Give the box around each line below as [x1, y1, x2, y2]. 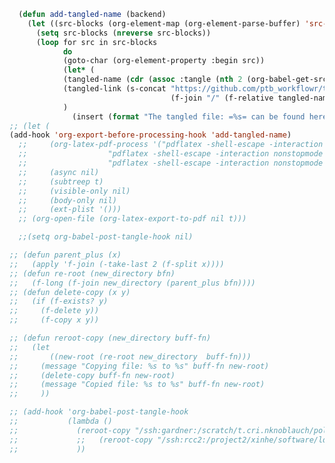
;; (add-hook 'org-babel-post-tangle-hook [9, 407, 189, 417]
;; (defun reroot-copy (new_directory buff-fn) [9, 333, 212, 343]
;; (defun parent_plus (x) [9, 250, 122, 260]
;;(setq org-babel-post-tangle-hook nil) [18, 232, 194, 242]
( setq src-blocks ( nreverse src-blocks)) [35, 28, 212, 38]
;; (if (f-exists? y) [9, 296, 109, 307]
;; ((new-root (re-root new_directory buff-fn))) [9, 351, 252, 362]
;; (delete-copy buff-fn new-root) [9, 370, 176, 380]
